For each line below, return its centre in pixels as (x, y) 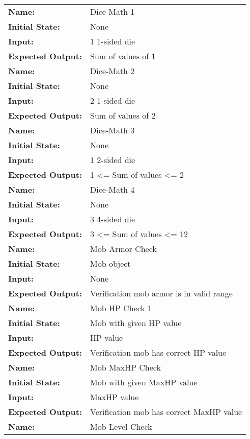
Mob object (110, 263)
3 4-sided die (113, 219)
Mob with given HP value (136, 323)
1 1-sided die (113, 41)
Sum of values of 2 (123, 115)
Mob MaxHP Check (126, 367)
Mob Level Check (121, 426)
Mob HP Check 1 (121, 308)
